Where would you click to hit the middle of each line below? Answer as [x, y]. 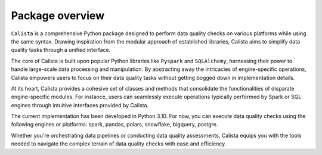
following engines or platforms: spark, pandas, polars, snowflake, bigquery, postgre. [114, 125]
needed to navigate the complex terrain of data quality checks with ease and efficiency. [119, 144]
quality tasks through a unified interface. [61, 50]
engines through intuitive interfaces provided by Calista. [80, 105]
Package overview [58, 15]
